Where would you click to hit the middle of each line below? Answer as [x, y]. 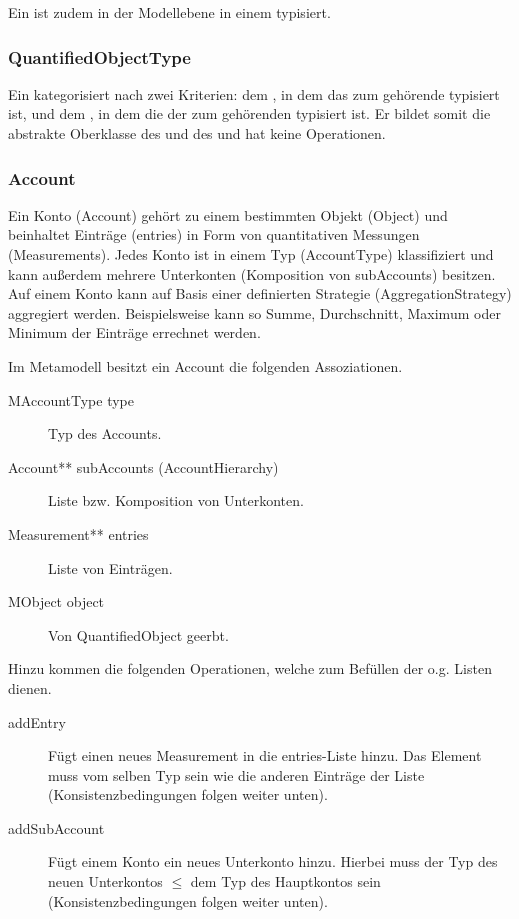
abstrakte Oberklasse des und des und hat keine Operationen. [197, 133]
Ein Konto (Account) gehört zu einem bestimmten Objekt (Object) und [228, 214]
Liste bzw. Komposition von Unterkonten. [176, 500]
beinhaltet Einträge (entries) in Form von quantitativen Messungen [214, 234]
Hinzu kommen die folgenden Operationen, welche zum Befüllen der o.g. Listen [250, 668]
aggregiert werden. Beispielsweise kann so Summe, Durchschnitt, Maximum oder [254, 312]
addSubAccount [56, 827]
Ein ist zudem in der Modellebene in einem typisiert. [169, 12]
